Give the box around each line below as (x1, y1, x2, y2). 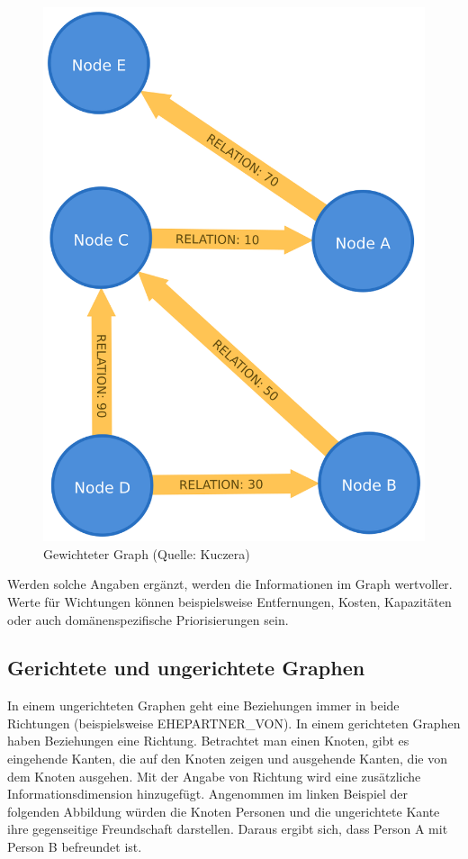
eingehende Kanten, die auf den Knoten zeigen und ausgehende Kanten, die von (7, 749, 447, 768)
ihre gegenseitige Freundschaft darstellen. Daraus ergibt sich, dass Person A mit (7, 819, 448, 838)
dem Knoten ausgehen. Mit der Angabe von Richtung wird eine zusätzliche (7, 766, 421, 785)
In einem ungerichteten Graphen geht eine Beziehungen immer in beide (7, 696, 400, 715)
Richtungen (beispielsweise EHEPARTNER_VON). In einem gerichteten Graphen (7, 713, 461, 732)
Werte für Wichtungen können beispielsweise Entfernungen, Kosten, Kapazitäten (7, 592, 452, 610)
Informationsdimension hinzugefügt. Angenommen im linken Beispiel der (7, 784, 409, 803)
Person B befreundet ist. (7, 837, 142, 856)
